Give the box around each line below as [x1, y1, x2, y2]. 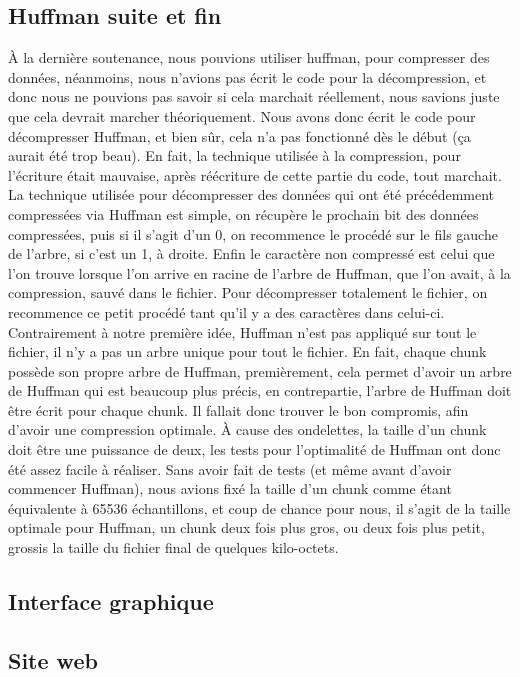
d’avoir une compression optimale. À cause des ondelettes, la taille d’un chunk [8, 419, 487, 440]
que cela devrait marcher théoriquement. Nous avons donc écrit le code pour [8, 105, 476, 126]
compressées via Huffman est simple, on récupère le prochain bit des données [8, 203, 479, 224]
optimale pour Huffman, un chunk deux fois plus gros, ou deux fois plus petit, [8, 517, 485, 538]
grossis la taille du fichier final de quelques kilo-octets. [8, 537, 339, 558]
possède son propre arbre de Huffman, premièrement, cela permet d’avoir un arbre [8, 360, 512, 381]
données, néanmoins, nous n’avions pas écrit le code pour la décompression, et [8, 66, 487, 87]
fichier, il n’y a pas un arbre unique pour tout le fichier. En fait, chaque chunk [8, 341, 487, 362]
